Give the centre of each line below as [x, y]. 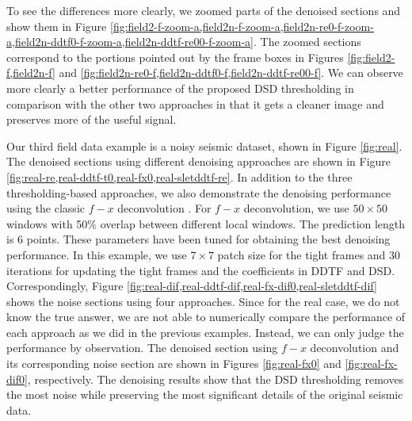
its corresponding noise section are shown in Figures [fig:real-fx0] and [174, 364]
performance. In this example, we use [97, 254]
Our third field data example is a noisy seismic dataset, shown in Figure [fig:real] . [204, 145]
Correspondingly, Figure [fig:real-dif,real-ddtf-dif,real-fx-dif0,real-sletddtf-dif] [192, 286]
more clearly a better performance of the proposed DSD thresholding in [180, 88]
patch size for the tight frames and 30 [309, 254]
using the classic [46, 208]
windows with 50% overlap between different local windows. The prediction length [206, 223]
